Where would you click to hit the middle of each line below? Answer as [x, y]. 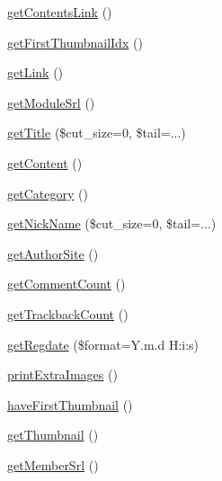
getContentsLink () [60, 12]
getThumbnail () [53, 435]
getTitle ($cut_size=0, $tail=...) [97, 133]
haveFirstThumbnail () [70, 404]
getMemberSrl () [53, 464]
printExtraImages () [62, 374]
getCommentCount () [67, 284]
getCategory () [48, 193]
